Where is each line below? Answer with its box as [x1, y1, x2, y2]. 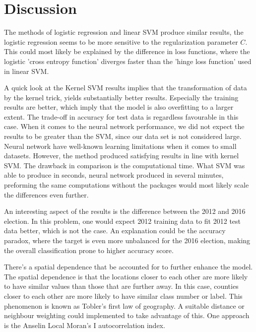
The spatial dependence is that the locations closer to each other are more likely [4, 271, 248, 281]
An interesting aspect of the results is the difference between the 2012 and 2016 [4, 206, 246, 216]
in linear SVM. [4, 66, 49, 76]
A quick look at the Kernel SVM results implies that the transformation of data [4, 82, 247, 93]
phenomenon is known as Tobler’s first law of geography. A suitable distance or [4, 300, 245, 311]
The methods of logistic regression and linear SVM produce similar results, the [4, 27, 244, 37]
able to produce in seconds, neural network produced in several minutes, [4, 170, 224, 180]
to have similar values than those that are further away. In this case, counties [4, 281, 239, 291]
